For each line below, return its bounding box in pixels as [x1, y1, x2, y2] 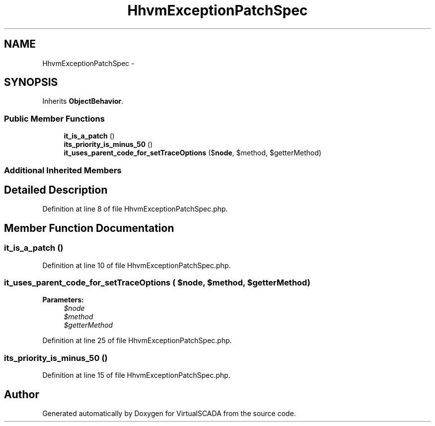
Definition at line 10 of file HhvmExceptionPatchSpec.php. [42, 261, 231, 270]
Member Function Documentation [4, 221, 174, 234]
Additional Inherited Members [4, 165, 122, 175]
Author [4, 388, 39, 401]
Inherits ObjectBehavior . [42, 97, 124, 106]
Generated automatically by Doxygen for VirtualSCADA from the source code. [42, 409, 296, 418]
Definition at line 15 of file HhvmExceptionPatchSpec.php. [42, 371, 230, 380]
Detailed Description [4, 183, 108, 196]
